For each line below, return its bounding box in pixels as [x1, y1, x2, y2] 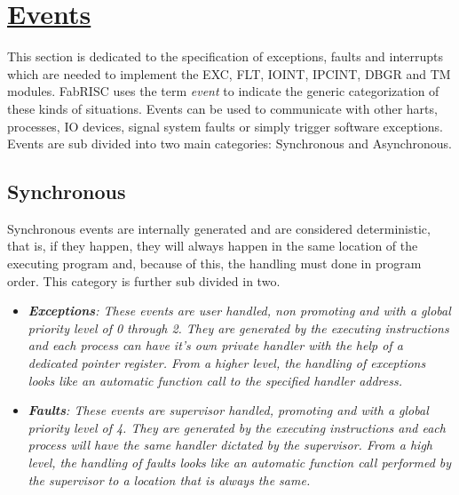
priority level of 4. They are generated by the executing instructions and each [28, 418, 446, 436]
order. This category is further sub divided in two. [7, 271, 281, 290]
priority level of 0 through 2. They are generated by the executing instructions [28, 318, 449, 337]
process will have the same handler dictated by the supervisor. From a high [28, 435, 432, 454]
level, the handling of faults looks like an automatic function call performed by [28, 453, 452, 472]
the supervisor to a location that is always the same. [28, 470, 311, 489]
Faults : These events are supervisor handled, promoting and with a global [28, 401, 429, 419]
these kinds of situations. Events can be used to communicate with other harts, [7, 99, 438, 117]
